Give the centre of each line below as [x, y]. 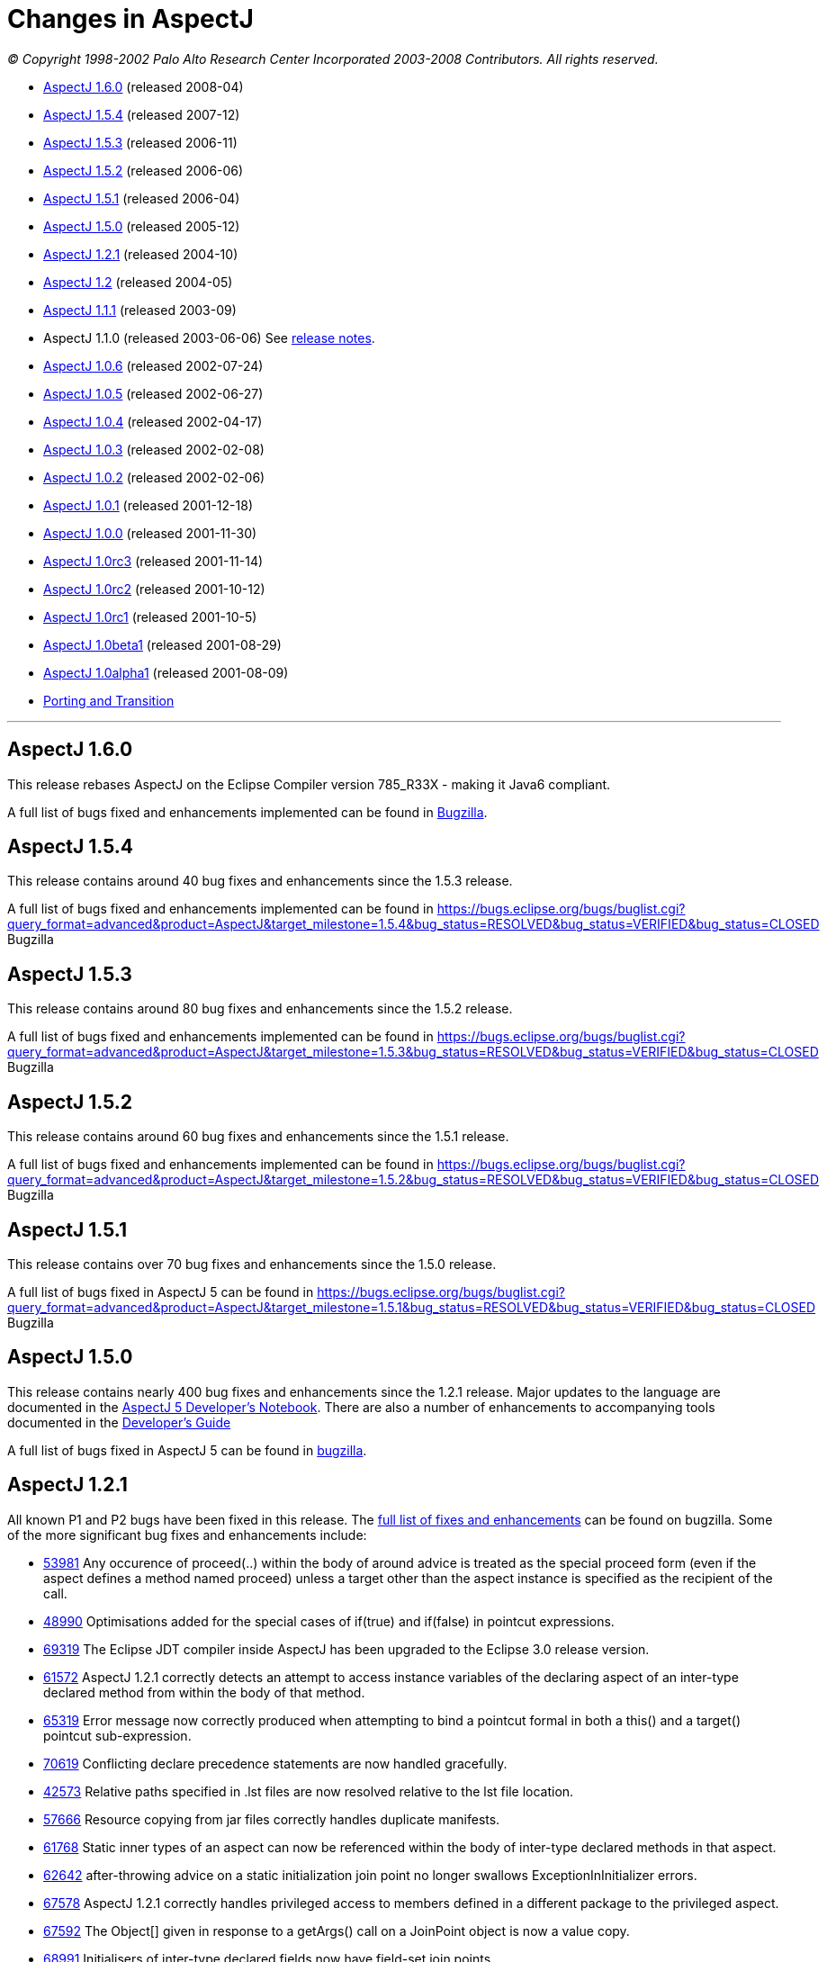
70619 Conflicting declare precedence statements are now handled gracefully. [275, 1763]
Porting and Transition [109, 700]
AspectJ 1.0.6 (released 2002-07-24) [153, 365]
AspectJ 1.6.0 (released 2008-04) [144, 86]
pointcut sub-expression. [117, 1735]
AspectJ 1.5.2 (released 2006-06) [144, 170]
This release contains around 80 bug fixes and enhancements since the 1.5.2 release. [260, 1009]
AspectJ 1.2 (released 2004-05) [138, 282]
